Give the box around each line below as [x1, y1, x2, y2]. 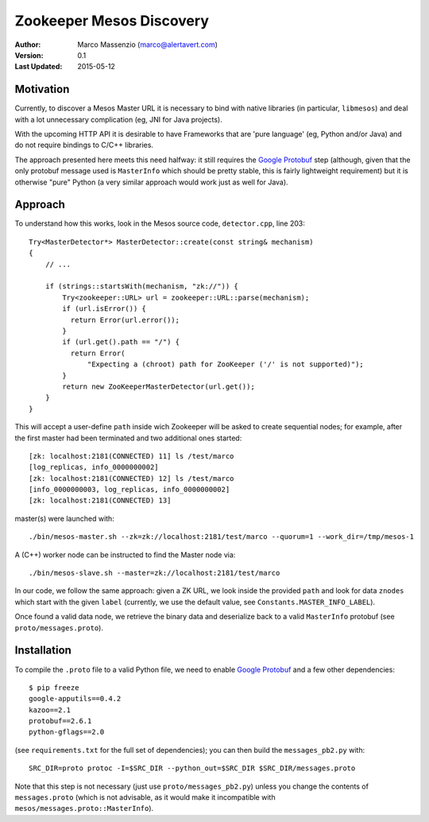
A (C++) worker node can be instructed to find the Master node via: [14, 549, 236, 560]
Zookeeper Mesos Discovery [14, 12, 210, 29]
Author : [14, 40, 41, 49]
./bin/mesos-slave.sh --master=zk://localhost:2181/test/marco [29, 568, 280, 578]
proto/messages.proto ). [14, 622, 103, 632]
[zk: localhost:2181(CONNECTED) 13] [29, 496, 172, 505]
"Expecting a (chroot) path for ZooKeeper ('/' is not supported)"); [87, 360, 365, 369]
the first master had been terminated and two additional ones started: [14, 433, 242, 443]
